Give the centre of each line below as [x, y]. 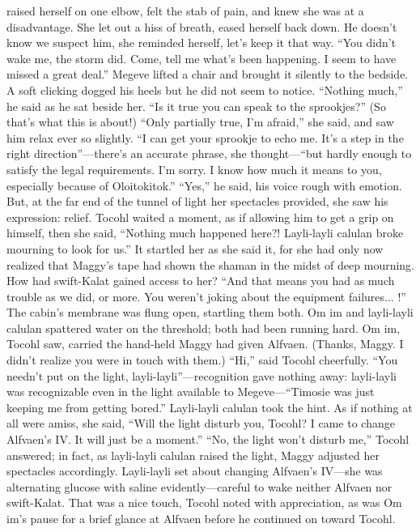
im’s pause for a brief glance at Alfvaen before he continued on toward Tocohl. [201, 518]
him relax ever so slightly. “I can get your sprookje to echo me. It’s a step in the [205, 137]
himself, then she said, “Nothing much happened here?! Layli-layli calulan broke [205, 233]
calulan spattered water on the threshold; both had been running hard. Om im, [204, 328]
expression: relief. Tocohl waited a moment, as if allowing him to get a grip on [200, 217]
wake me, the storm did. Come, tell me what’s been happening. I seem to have [202, 58]
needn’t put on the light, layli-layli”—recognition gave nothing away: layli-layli [202, 375]
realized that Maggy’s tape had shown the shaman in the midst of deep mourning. [211, 264]
